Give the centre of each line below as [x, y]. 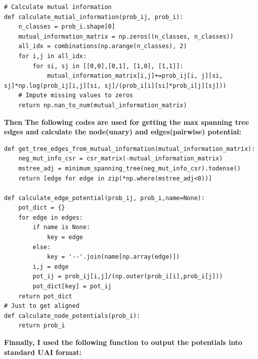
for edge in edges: [51, 217]
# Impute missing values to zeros [76, 96]
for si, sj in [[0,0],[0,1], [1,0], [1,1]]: [108, 66]
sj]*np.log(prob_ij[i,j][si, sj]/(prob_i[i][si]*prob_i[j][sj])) [115, 85]
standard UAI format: [43, 352]
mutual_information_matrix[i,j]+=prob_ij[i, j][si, [135, 76]
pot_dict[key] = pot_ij [72, 287]
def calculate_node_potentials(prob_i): [72, 316]
